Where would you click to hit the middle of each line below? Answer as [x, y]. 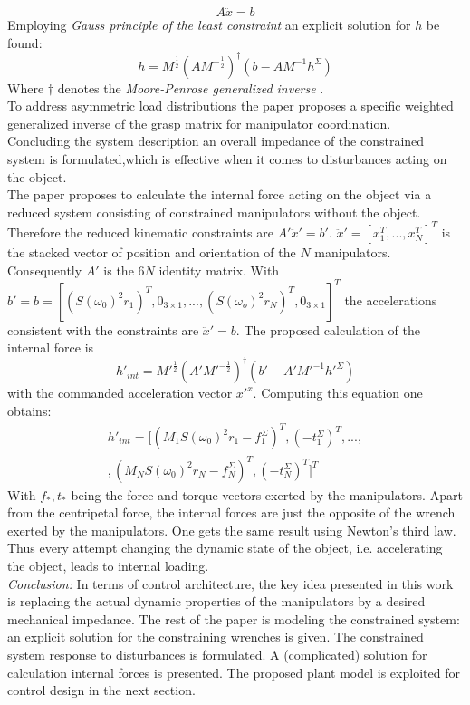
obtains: [29, 410]
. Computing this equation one [338, 393]
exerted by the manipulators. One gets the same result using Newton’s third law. [232, 530]
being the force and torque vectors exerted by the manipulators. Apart [267, 494]
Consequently [45, 270]
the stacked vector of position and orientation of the [152, 251]
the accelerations [391, 299]
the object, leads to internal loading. [108, 565]
